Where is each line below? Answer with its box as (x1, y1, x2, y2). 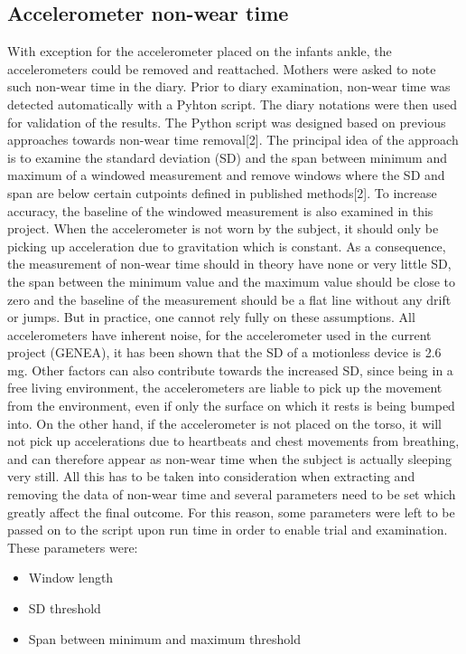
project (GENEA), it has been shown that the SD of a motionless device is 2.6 (7, 343, 442, 362)
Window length (28, 568, 114, 587)
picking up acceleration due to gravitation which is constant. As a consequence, (7, 236, 446, 255)
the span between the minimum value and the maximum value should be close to (7, 271, 456, 290)
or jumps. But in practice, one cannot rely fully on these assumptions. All (7, 308, 415, 327)
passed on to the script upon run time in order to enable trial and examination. (7, 520, 448, 539)
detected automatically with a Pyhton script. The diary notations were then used (7, 94, 457, 113)
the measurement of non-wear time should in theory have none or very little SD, (7, 254, 452, 273)
